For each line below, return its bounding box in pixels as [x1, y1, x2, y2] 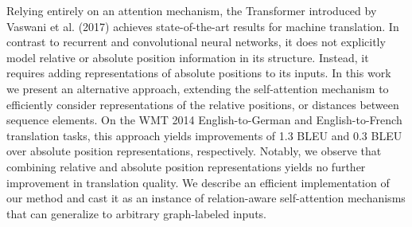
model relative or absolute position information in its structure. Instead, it [6, 49, 369, 65]
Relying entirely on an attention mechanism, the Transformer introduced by [6, 2, 377, 18]
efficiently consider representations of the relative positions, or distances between [6, 96, 399, 112]
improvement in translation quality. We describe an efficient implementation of [6, 174, 390, 190]
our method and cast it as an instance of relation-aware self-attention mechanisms [6, 190, 406, 206]
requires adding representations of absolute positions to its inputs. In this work [6, 65, 391, 81]
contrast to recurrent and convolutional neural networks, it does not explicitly [6, 33, 386, 50]
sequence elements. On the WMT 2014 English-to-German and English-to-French [6, 112, 402, 128]
